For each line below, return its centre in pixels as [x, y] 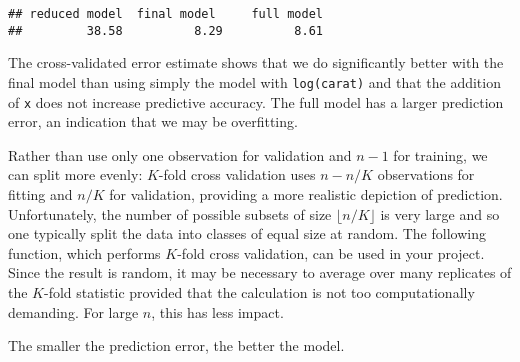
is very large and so [440, 213]
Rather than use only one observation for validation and [180, 154]
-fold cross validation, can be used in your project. [331, 252]
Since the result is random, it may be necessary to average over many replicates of [260, 272]
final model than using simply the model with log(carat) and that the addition [254, 81]
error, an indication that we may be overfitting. [153, 121]
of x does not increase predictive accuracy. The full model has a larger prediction [256, 101]
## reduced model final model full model [165, 14]
